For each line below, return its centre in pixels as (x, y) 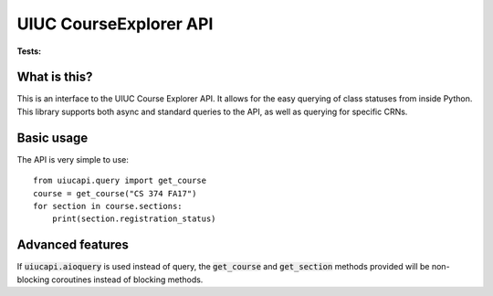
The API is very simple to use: (73, 159)
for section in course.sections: (108, 206)
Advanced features (73, 245)
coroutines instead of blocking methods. (127, 280)
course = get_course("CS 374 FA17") (115, 193)
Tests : (29, 51)
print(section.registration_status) (134, 219)
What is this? (55, 77)
